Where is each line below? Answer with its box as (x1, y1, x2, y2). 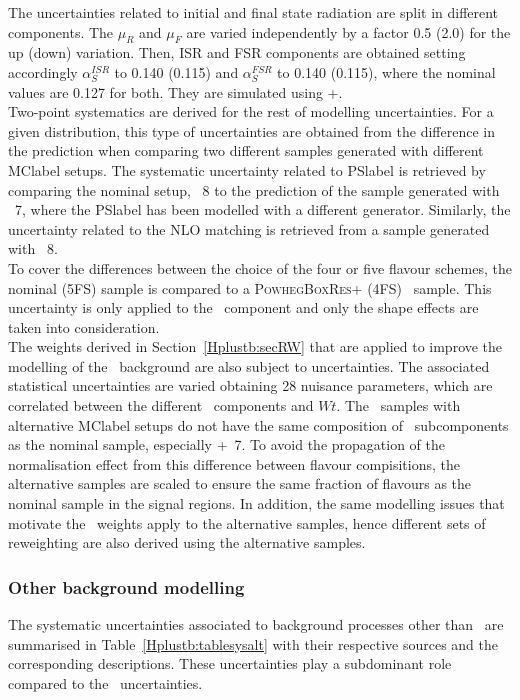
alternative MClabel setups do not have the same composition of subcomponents (8, 414, 509, 435)
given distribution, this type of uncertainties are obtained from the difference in (8, 120, 495, 141)
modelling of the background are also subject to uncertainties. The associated (8, 355, 490, 376)
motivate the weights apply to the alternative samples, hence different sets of (8, 512, 486, 533)
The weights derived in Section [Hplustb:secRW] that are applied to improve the (8, 336, 503, 357)
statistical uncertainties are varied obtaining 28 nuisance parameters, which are (8, 375, 493, 396)
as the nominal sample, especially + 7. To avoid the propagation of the (8, 434, 445, 455)
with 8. (8, 238, 58, 259)
